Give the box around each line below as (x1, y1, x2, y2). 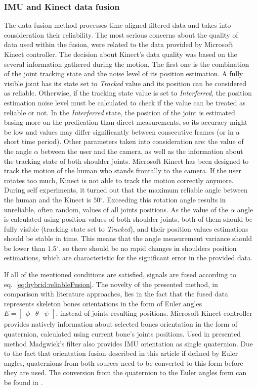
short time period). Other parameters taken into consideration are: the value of (4, 136, 244, 146)
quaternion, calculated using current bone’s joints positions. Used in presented (4, 329, 241, 339)
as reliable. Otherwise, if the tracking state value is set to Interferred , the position (4, 88, 252, 98)
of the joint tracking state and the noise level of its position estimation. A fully (4, 68, 243, 79)
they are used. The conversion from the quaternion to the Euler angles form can (4, 367, 247, 378)
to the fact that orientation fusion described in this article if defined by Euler (4, 348, 238, 358)
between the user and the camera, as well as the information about (41, 146, 243, 156)
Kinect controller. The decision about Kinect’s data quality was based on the (4, 49, 237, 59)
